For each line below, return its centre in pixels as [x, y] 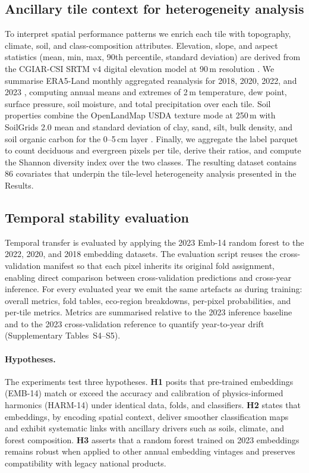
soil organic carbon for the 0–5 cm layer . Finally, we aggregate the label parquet [152, 138]
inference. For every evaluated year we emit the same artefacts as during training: [154, 289]
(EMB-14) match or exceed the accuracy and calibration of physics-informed [144, 393]
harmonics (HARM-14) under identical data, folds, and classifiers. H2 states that [153, 405]
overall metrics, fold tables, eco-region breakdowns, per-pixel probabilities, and [148, 300]
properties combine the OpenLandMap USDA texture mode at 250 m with [140, 115]
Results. [19, 185]
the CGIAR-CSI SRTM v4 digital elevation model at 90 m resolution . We [140, 68]
